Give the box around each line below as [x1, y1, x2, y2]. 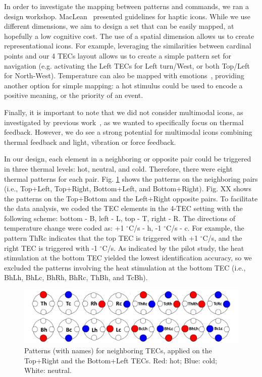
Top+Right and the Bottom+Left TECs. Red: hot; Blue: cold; [24, 355, 217, 365]
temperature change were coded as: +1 [4, 223, 124, 233]
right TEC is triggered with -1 [4, 242, 98, 253]
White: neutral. [24, 365, 72, 375]
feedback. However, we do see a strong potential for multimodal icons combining [4, 127, 252, 137]
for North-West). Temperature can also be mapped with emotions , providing [4, 70, 244, 81]
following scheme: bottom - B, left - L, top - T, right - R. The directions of [4, 212, 236, 223]
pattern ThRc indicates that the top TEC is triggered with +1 [4, 233, 198, 243]
